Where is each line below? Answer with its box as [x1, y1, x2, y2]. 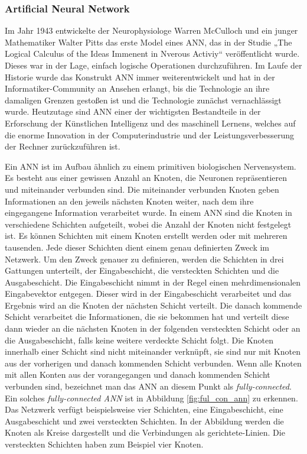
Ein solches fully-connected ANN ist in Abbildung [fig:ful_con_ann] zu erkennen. [5, 391, 298, 404]
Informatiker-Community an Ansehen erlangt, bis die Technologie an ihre [5, 82, 270, 95]
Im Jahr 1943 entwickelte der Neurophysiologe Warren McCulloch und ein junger [5, 24, 298, 37]
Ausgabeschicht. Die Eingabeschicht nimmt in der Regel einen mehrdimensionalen [5, 275, 301, 288]
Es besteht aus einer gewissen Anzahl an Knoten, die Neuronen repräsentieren [5, 171, 288, 184]
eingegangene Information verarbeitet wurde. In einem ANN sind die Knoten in [5, 206, 292, 219]
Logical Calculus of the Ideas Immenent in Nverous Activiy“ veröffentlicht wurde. [5, 47, 300, 60]
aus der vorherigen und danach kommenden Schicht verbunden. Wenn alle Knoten [5, 356, 302, 369]
